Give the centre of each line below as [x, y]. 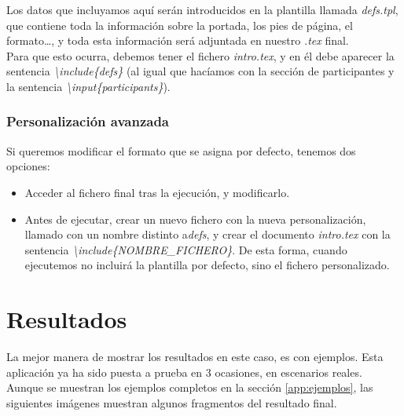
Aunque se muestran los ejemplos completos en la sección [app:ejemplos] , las [190, 387]
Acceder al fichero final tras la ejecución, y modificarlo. [157, 192]
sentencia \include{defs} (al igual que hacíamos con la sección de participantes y [200, 71]
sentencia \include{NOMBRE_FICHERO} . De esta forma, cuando [186, 249]
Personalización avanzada [88, 121]
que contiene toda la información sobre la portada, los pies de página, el [180, 25]
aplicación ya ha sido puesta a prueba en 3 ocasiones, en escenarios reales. [184, 372]
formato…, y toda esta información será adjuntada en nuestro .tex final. [178, 40]
